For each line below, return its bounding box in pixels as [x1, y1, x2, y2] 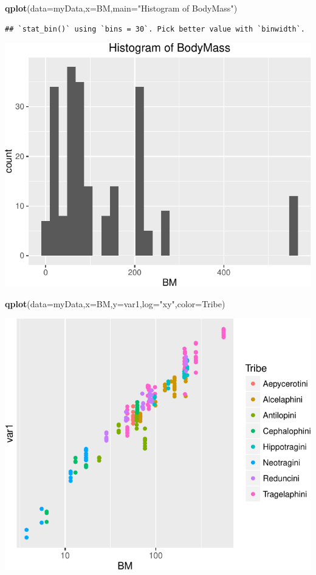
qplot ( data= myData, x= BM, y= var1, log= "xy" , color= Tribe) [5, 297, 225, 310]
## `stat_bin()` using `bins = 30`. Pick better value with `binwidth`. [5, 24, 305, 33]
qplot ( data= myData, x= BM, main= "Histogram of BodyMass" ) [5, 2, 238, 14]
